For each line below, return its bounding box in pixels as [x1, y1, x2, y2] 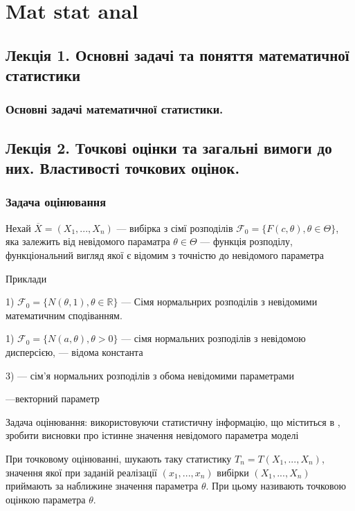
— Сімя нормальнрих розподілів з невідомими [121, 294, 318, 309]
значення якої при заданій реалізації [6, 465, 157, 479]
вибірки [217, 465, 249, 479]
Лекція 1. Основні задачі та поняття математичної [6, 44, 349, 65]
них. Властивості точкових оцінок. [6, 157, 240, 179]
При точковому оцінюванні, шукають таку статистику [6, 451, 232, 465]
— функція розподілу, [200, 234, 293, 249]
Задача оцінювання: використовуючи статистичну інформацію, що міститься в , [6, 414, 340, 429]
